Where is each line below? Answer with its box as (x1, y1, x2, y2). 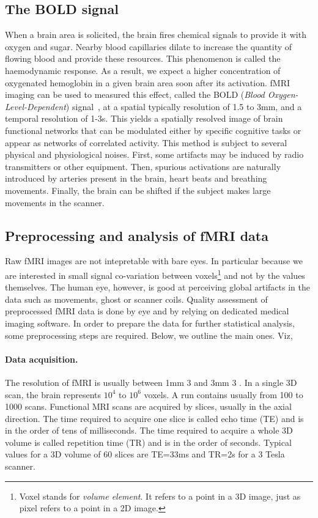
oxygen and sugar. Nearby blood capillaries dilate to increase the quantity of (5, 40, 292, 53)
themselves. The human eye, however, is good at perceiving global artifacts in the (5, 281, 310, 294)
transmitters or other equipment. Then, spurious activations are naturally (5, 160, 281, 172)
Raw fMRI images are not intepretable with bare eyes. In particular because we (5, 254, 303, 267)
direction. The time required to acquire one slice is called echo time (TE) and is (5, 412, 304, 424)
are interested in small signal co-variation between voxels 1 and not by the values (5, 267, 305, 281)
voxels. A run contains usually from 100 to (144, 388, 303, 401)
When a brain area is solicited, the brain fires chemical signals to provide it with (5, 28, 306, 41)
